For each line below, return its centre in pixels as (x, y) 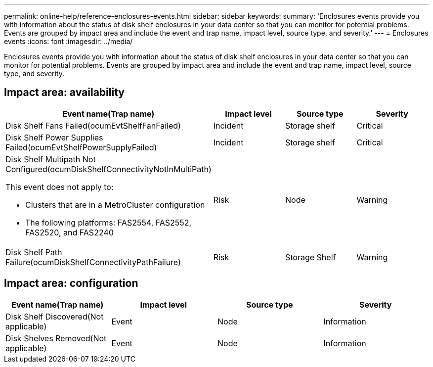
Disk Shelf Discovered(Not (55, 316)
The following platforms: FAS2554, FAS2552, (108, 222)
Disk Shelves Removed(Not (56, 338)
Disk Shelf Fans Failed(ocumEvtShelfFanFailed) (93, 125)
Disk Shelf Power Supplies (54, 137)
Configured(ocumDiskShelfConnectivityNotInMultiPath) (108, 169)
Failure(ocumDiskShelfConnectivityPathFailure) (93, 262)
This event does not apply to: (60, 187)
